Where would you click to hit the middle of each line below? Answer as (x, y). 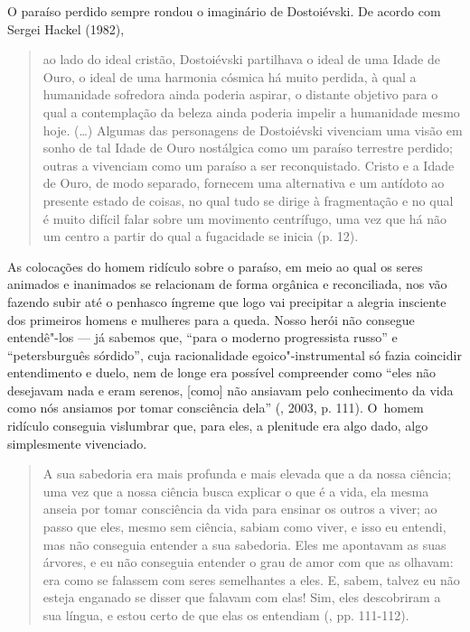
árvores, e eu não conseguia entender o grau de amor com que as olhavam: (248, 562)
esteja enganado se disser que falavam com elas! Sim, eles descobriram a (242, 597)
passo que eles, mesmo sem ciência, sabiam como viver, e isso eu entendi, (244, 527)
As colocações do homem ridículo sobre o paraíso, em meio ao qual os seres (215, 266)
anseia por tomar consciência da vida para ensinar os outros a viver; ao (240, 509)
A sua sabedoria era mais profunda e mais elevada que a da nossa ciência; (247, 474)
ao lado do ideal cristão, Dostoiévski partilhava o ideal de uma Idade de (241, 59)
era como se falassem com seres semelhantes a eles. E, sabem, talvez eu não (251, 579)
